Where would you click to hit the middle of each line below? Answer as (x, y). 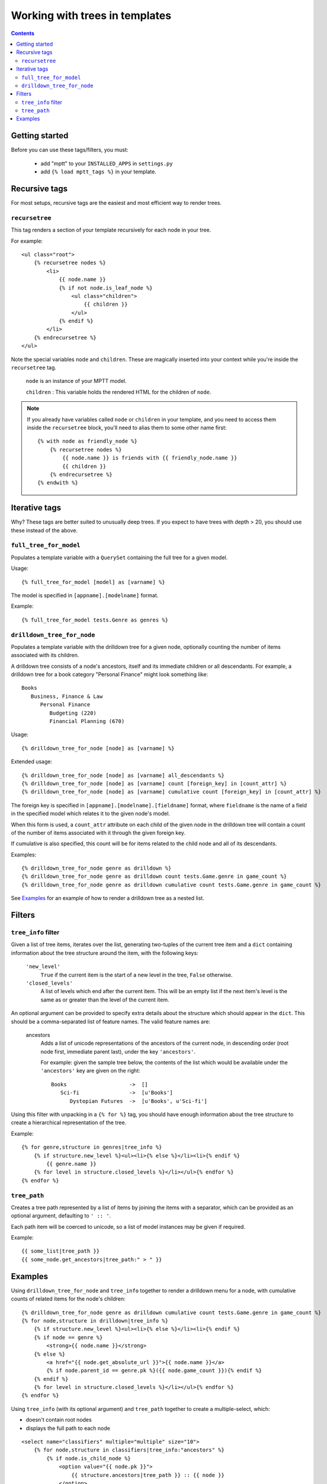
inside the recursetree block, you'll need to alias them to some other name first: (127, 428)
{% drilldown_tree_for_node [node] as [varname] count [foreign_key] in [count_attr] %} (154, 783)
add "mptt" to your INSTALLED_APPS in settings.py (107, 163)
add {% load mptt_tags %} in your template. (98, 172)
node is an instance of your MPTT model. (76, 381)
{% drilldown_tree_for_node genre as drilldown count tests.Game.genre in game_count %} (154, 876)
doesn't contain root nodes (59, 1420)
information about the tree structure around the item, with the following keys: (105, 953)
